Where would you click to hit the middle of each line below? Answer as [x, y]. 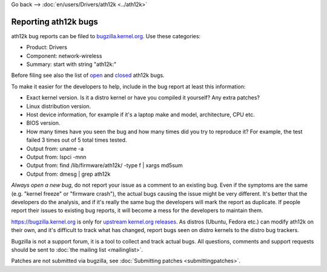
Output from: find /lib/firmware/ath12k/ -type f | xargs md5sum [104, 165]
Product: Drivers [47, 47]
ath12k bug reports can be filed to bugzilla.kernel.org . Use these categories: [106, 36]
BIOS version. [43, 123]
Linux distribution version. [59, 106]
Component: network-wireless [64, 56]
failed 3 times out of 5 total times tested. [77, 140]
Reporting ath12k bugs [54, 22]
